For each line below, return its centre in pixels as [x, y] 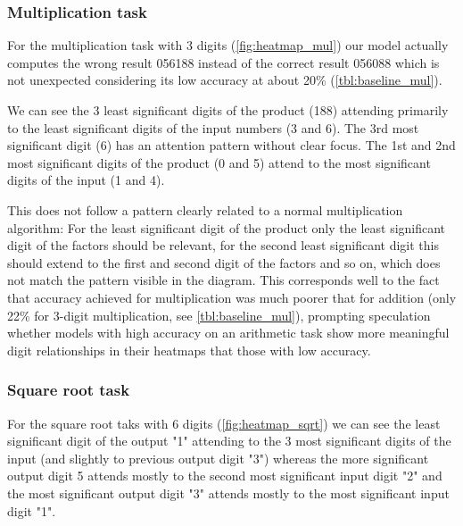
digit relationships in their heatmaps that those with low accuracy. [189, 350]
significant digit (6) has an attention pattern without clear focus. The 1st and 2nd [231, 145]
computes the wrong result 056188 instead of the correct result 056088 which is [223, 62]
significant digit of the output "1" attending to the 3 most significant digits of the [229, 441]
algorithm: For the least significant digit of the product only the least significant [227, 227]
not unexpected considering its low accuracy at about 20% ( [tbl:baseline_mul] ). [225, 80]
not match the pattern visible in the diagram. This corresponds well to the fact [223, 280]
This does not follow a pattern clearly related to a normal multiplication [205, 209]
